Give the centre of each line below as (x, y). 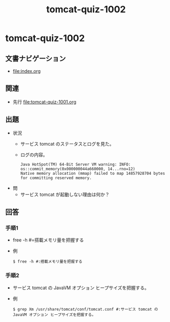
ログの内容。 (34, 154)
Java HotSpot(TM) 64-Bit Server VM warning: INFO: (76, 164)
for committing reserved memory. (56, 178)
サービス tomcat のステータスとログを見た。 (67, 144)
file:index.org (27, 71)
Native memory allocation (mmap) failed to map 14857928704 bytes (93, 173)
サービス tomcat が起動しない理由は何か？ (65, 194)
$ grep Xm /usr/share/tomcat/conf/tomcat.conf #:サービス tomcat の (85, 309)
